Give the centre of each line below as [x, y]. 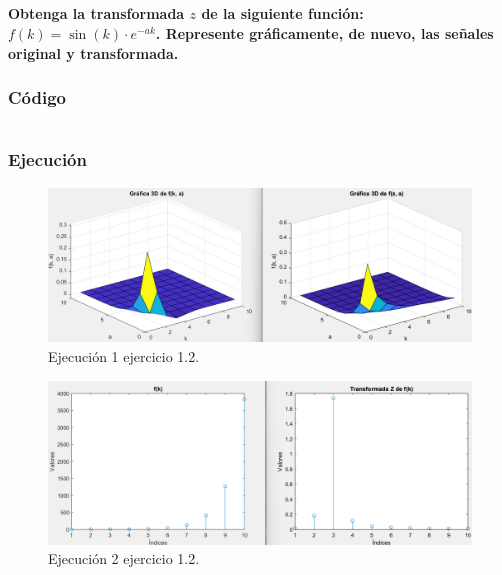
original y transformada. [93, 52]
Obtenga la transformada [96, 13]
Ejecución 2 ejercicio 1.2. [124, 558]
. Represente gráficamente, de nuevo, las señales [324, 32]
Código [37, 97]
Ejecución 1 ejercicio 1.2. [124, 356]
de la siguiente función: [282, 13]
